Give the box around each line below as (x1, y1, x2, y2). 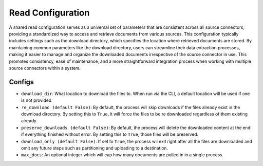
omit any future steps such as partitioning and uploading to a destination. (21, 145, 168, 151)
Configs (9, 78, 34, 86)
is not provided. (21, 97, 53, 103)
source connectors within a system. (9, 65, 81, 71)
